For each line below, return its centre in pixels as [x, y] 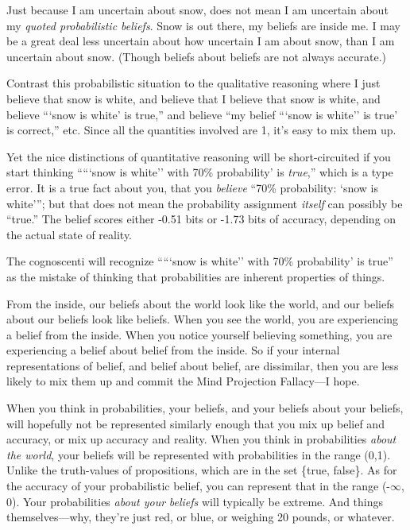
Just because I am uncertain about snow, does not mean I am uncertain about [197, 10]
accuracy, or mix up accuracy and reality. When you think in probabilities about [201, 439]
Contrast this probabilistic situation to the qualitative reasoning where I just [193, 83]
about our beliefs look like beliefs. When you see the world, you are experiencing [203, 319]
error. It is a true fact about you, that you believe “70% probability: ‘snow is [192, 187]
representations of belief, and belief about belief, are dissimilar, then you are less [203, 365]
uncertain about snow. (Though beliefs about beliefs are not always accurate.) [197, 56]
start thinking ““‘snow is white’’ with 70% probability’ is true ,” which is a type [200, 172]
